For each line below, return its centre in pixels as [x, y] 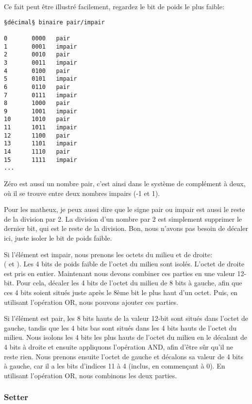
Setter [16, 397]
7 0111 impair [41, 95]
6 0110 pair [37, 87]
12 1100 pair [37, 135]
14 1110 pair [37, 152]
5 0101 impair [41, 79]
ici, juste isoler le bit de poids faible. [58, 238]
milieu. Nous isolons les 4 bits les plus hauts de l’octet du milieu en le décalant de [126, 337]
